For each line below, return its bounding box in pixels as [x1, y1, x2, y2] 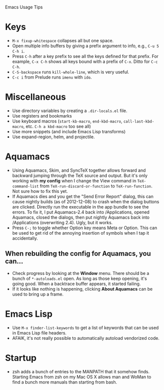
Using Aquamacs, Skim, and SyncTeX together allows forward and [12, 167, 146, 173]
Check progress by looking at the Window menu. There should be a [12, 270, 149, 276]
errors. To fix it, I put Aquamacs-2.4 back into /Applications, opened [12, 209, 150, 215]
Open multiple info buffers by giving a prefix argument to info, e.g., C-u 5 [12, 43, 159, 49]
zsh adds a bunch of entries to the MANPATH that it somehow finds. [12, 368, 150, 374]
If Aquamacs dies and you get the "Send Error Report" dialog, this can [12, 193, 154, 199]
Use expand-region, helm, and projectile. [12, 134, 95, 140]
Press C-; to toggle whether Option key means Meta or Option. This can [12, 225, 158, 231]
